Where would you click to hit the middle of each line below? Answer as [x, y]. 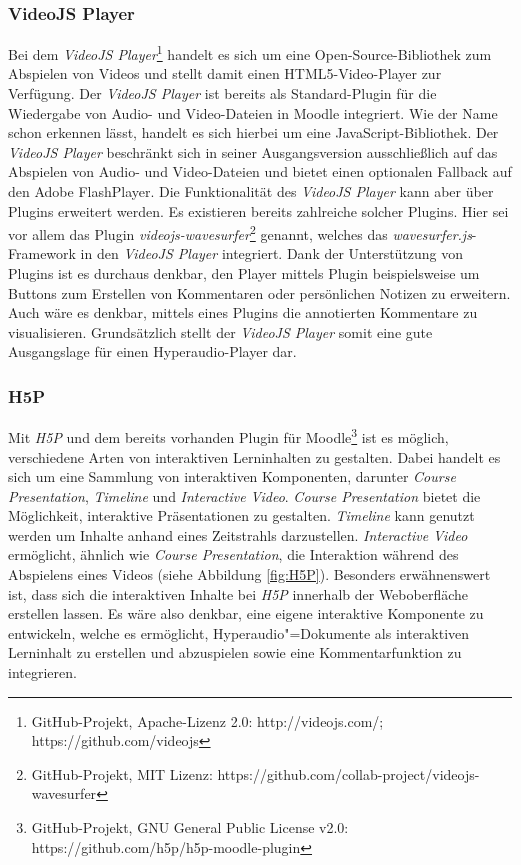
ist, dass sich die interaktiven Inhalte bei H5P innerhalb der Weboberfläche [238, 593]
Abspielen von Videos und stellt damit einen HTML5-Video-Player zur [225, 73]
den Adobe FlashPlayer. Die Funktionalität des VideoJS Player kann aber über [251, 191]
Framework [42, 253]
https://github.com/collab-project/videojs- [348, 773]
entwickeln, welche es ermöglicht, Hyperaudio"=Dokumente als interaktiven [239, 632]
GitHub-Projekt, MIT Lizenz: [122, 773]
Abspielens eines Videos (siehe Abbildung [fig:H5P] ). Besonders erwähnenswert [249, 574]
